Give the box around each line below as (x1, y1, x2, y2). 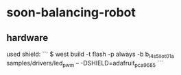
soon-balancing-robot (6, 5, 136, 20)
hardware (6, 32, 49, 44)
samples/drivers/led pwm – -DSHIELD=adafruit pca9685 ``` (6, 59, 164, 69)
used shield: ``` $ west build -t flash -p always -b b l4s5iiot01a (6, 50, 174, 59)
